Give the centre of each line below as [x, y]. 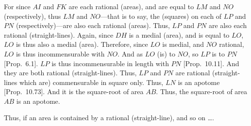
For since [17, 6]
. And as [130, 53]
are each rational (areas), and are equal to [131, 6]
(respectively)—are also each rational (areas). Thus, [93, 25]
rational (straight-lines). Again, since [59, 35]
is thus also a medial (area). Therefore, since [82, 44]
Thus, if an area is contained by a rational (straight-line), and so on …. [109, 117]
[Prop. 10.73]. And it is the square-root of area [74, 91]
